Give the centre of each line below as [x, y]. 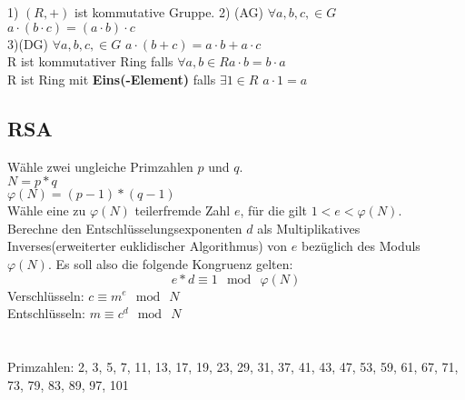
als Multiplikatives [309, 228]
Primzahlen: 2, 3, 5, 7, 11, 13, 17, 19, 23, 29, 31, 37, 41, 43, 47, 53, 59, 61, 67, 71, [233, 366]
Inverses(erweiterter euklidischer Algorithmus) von [148, 246]
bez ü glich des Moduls [361, 246]
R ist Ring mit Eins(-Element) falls [112, 79]
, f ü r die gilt [273, 210]
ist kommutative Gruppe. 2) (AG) [169, 12]
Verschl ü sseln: [46, 295]
